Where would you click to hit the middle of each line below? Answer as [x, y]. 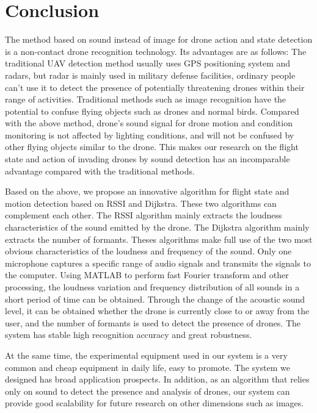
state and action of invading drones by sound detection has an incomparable [148, 159]
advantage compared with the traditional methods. [100, 171]
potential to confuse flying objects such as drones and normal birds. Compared [152, 111]
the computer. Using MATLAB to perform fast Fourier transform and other [147, 275]
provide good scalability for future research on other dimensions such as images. [155, 403]
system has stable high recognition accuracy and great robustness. [129, 335]
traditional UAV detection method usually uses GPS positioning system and [148, 63]
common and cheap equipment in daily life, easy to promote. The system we [148, 367]
